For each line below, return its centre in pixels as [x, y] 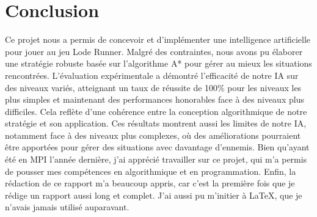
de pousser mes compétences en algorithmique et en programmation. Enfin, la [151, 171]
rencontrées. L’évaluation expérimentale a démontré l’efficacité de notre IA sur [152, 75]
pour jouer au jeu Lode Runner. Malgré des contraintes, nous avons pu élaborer [154, 51]
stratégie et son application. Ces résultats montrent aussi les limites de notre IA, [156, 123]
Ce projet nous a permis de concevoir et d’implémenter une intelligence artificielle [158, 39]
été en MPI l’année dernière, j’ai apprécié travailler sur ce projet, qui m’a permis [156, 159]
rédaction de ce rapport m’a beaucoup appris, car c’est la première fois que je [150, 183]
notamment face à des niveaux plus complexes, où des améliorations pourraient [153, 135]
